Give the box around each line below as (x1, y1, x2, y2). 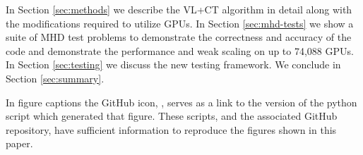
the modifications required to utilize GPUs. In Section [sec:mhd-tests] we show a (6, 15, 354, 30)
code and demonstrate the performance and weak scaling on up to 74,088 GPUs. (6, 43, 354, 58)
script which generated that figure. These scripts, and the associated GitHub (6, 108, 338, 123)
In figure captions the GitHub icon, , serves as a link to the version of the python (6, 94, 357, 109)
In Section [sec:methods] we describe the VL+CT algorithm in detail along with (6, 2, 352, 16)
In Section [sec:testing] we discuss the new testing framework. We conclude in (6, 57, 341, 72)
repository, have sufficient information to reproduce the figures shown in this (6, 122, 337, 137)
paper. (6, 136, 33, 151)
